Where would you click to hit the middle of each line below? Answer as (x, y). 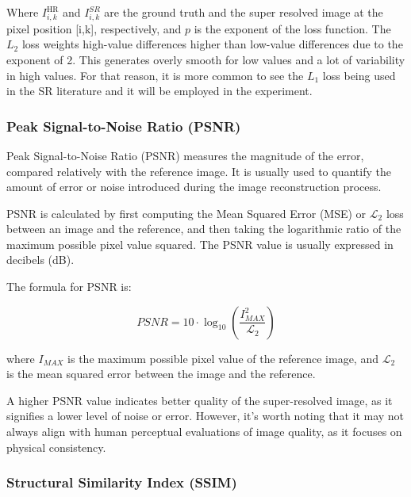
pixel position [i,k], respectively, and (94, 28)
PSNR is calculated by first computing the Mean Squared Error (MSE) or (186, 213)
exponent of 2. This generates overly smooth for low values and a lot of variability (206, 59)
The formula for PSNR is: (69, 287)
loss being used (359, 75)
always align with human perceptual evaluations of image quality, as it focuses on (204, 432)
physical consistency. (56, 447)
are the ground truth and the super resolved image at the (244, 12)
